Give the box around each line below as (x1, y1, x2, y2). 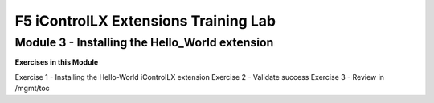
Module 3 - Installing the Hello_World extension (14, 35, 274, 50)
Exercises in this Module (14, 57, 99, 67)
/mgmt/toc (14, 84, 50, 93)
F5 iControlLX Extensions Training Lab (14, 12, 276, 30)
